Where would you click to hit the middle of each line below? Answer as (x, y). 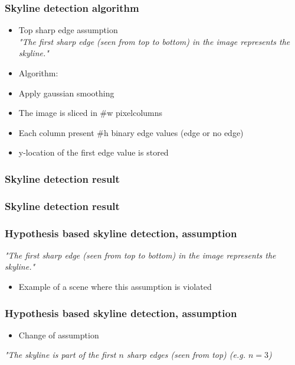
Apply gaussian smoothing (66, 93)
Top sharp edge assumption (68, 30)
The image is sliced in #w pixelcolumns (91, 113)
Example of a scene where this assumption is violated (115, 287)
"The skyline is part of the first (60, 355)
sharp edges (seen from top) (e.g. (186, 355)
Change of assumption (59, 335)
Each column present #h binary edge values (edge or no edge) (131, 132)
